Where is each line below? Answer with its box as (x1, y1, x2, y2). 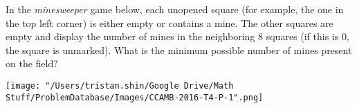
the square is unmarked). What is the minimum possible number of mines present (6, 42, 352, 57)
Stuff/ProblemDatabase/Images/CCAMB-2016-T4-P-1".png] (6, 92, 264, 102)
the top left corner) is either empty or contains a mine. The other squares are (6, 15, 333, 30)
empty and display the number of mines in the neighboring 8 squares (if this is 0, (6, 29, 349, 44)
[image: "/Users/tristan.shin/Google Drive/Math (6, 80, 234, 91)
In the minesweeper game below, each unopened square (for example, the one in (6, 2, 344, 16)
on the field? (6, 56, 58, 71)
